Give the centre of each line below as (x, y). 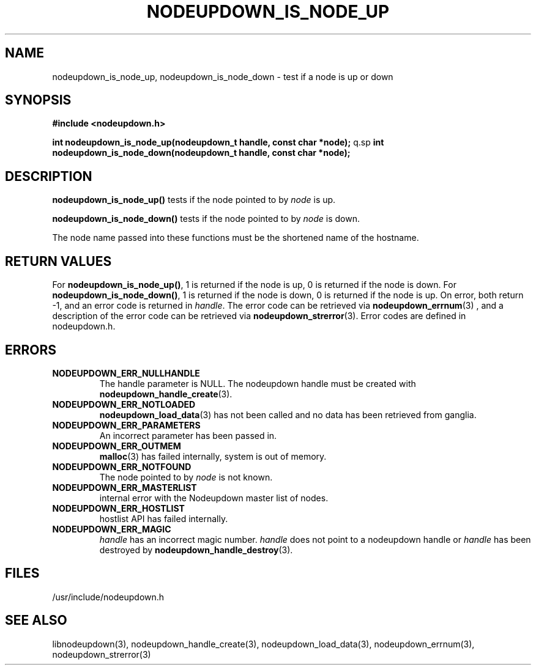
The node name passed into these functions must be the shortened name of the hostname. (236, 238)
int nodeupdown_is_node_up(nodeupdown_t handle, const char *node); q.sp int (218, 142)
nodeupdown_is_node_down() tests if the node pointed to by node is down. (206, 219)
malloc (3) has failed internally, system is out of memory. (213, 456)
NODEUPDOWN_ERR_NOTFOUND (122, 466)
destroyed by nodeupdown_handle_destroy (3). (196, 550)
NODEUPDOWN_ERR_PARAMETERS (126, 425)
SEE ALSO (36, 620)
